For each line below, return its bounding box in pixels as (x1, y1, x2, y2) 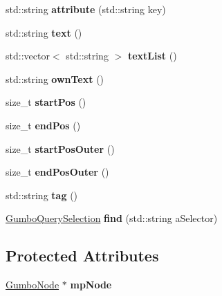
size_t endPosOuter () (6, 165, 109, 179)
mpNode (70, 277, 112, 292)
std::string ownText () (6, 71, 104, 86)
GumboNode (6, 277, 59, 292)
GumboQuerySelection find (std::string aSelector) (6, 211, 218, 225)
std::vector (6, 48, 50, 63)
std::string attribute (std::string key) (6, 2, 166, 16)
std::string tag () (6, 187, 78, 202)
